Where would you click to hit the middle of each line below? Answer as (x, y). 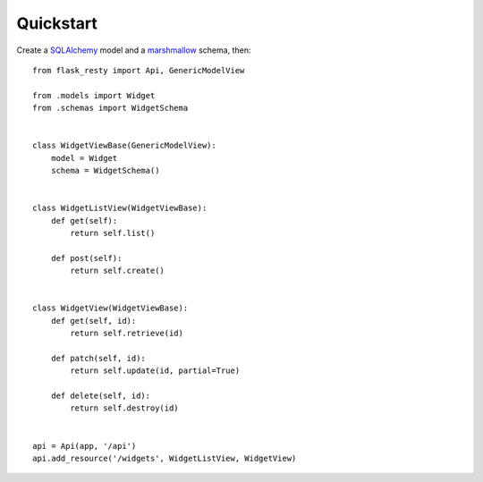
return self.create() (118, 271)
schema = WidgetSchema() (105, 171)
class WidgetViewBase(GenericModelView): (124, 146)
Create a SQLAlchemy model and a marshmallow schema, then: (134, 50)
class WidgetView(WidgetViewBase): (110, 308)
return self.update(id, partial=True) (155, 371)
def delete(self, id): (101, 396)
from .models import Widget (94, 95)
